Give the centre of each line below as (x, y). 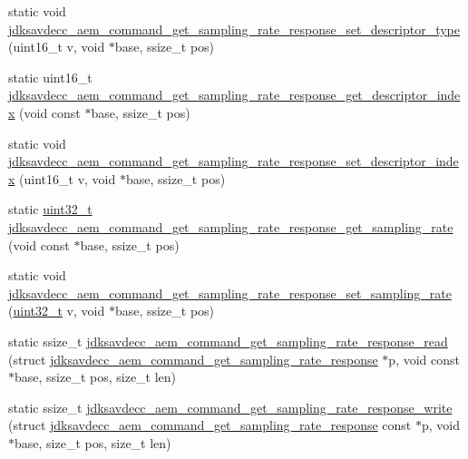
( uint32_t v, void (57, 311)
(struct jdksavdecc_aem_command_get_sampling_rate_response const (210, 425)
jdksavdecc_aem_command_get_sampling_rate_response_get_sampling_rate (231, 226)
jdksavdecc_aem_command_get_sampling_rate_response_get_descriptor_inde (234, 95)
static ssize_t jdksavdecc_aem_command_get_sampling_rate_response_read (228, 341)
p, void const (424, 359)
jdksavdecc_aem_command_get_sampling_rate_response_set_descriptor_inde (234, 161)
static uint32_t (50, 209)
